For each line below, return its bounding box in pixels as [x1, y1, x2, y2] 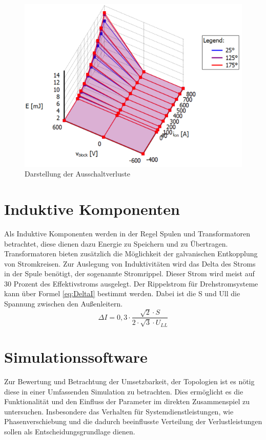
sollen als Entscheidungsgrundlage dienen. [4, 426, 135, 436]
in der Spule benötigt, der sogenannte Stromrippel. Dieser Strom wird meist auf [4, 268, 255, 279]
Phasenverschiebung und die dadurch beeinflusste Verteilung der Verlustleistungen [4, 416, 262, 427]
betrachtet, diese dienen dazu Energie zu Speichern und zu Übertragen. [4, 238, 228, 249]
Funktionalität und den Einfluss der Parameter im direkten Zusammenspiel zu [4, 396, 250, 407]
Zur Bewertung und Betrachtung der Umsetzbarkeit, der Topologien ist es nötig [4, 376, 255, 387]
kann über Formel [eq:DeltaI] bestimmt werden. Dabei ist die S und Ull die [4, 288, 240, 299]
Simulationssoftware [4, 346, 148, 367]
